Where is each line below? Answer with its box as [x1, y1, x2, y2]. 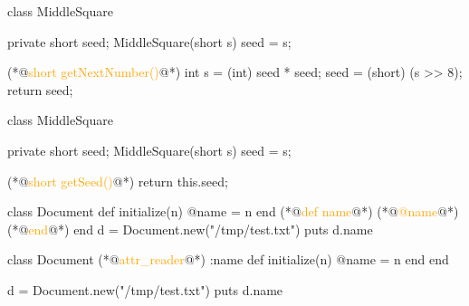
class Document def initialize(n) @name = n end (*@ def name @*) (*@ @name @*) [7, 202, 459, 221]
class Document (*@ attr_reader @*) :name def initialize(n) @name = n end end [7, 250, 449, 269]
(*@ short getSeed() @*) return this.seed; [7, 171, 228, 190]
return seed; [7, 80, 73, 99]
